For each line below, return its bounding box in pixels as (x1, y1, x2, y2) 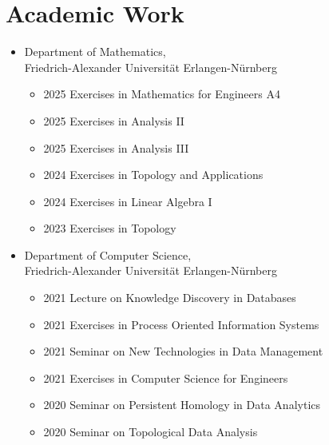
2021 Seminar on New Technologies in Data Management (43, 343, 323, 360)
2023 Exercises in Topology (43, 220, 176, 236)
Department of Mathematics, (24, 43, 166, 60)
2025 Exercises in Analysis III (43, 139, 189, 156)
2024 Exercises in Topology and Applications (43, 166, 264, 183)
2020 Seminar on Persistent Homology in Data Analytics (43, 396, 321, 413)
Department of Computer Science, (24, 246, 192, 263)
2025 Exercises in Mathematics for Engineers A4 (43, 85, 280, 102)
